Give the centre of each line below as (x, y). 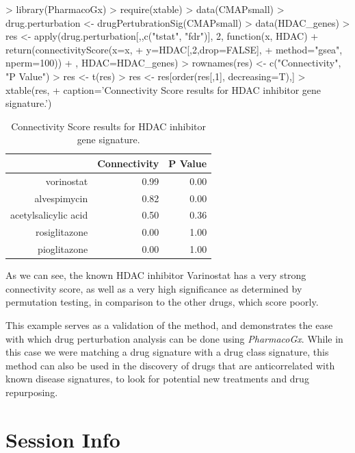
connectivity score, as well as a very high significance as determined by (154, 288)
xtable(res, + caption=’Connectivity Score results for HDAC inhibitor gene (163, 89)
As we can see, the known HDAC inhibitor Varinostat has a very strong (156, 275)
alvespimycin (61, 198)
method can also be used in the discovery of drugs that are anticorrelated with (170, 365)
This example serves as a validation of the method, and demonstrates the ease (169, 325)
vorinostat (67, 181)
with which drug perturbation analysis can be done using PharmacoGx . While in (174, 338)
